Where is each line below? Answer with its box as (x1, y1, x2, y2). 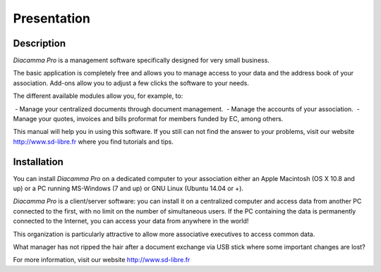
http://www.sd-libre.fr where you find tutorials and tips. (13, 137, 174, 146)
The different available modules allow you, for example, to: (13, 92, 183, 100)
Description (13, 37, 66, 49)
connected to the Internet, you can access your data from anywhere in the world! (13, 217, 249, 225)
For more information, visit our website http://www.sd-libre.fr (13, 256, 190, 264)
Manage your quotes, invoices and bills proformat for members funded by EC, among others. (13, 115, 284, 123)
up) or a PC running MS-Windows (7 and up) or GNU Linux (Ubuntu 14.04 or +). (13, 184, 243, 193)
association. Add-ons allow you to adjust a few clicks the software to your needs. (13, 78, 250, 87)
